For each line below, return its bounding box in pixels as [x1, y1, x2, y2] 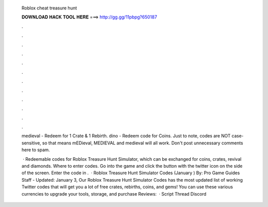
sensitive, [21, 140, 42, 146]
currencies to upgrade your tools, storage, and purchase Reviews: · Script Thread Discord [21, 191, 207, 197]
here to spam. [21, 147, 50, 153]
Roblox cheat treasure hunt [21, 5, 77, 11]
